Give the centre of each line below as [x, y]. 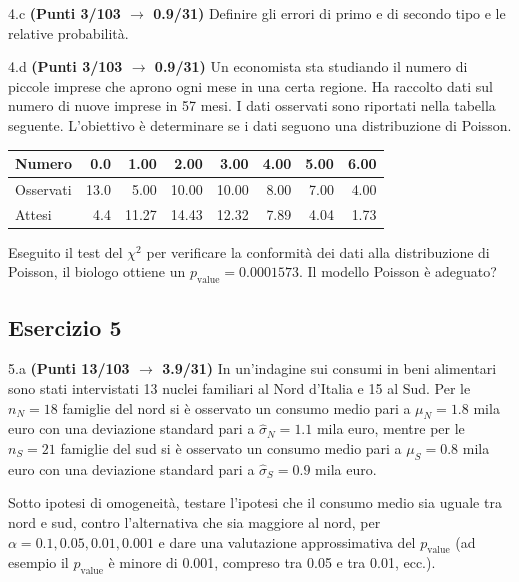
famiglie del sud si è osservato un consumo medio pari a [231, 448]
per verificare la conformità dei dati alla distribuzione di [318, 251]
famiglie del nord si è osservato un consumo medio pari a [236, 407]
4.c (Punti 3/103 [64, 13]
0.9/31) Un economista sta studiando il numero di [311, 66]
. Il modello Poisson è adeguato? [397, 271]
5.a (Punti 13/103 [69, 368]
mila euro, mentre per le [390, 428]
